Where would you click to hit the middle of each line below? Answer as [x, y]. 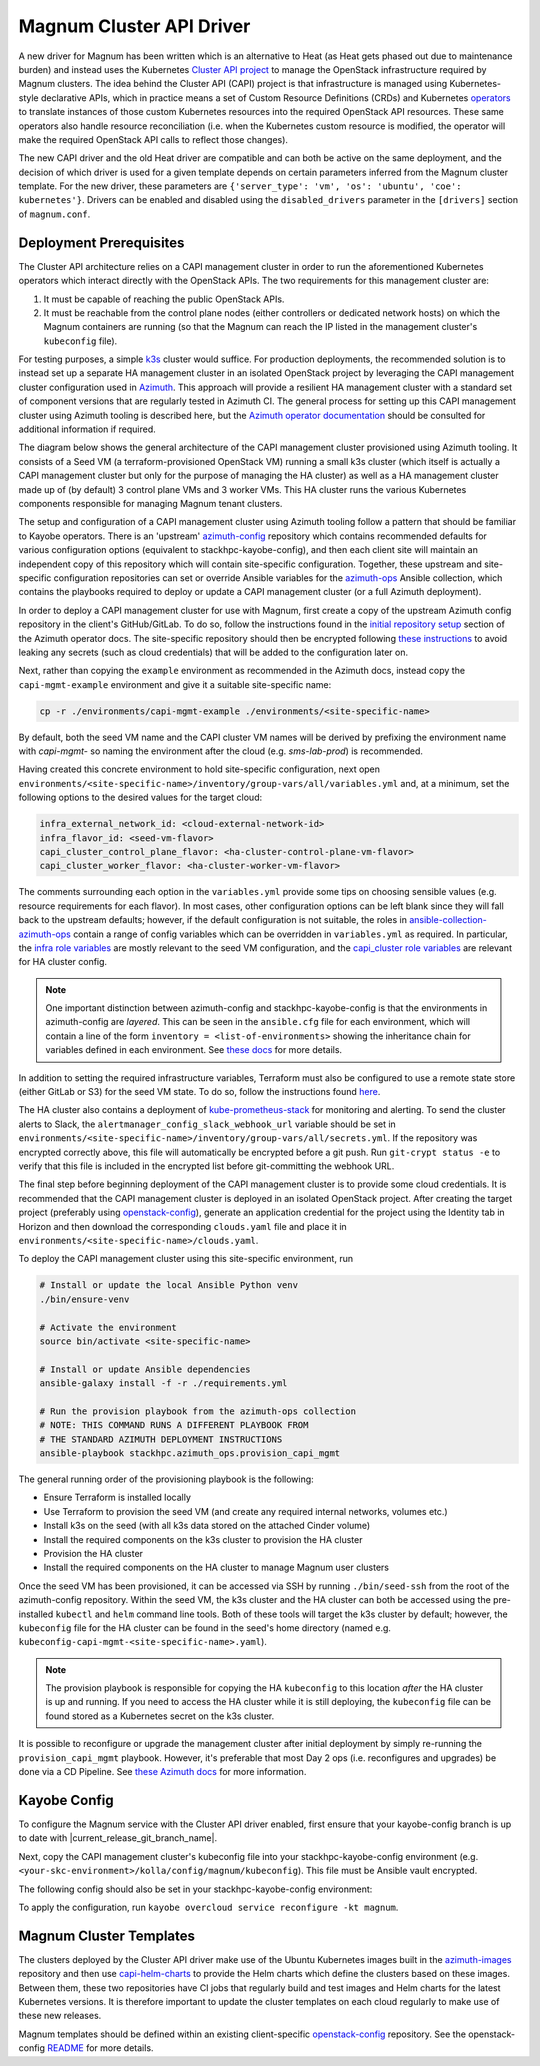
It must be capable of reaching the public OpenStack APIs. [164, 299]
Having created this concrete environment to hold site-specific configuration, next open [199, 769]
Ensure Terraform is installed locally [117, 1497]
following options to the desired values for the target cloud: [140, 797]
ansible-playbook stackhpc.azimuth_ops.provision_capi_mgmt [190, 1453]
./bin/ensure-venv [84, 1299]
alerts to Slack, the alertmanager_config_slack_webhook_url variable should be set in [207, 1124]
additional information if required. [87, 429]
